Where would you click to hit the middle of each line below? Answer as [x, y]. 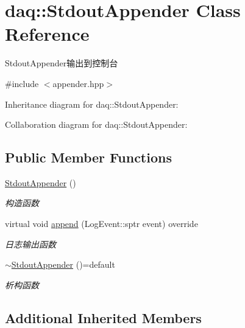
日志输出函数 [30, 244]
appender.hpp [78, 83]
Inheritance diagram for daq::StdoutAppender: [92, 104]
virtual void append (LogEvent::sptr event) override [101, 224]
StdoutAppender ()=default [63, 264]
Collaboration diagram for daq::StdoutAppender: [96, 124]
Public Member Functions [88, 157]
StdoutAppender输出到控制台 [62, 63]
